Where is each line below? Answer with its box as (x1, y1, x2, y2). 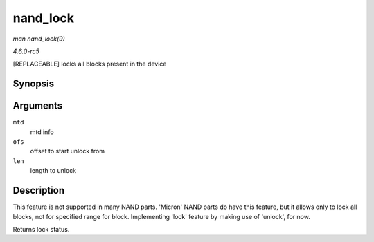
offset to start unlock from (30, 147, 105, 156)
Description (12, 185, 65, 196)
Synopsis (12, 78, 55, 90)
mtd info (30, 128, 55, 136)
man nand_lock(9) (12, 35, 66, 43)
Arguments (12, 100, 63, 112)
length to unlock (30, 167, 76, 175)
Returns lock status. (12, 225, 70, 233)
